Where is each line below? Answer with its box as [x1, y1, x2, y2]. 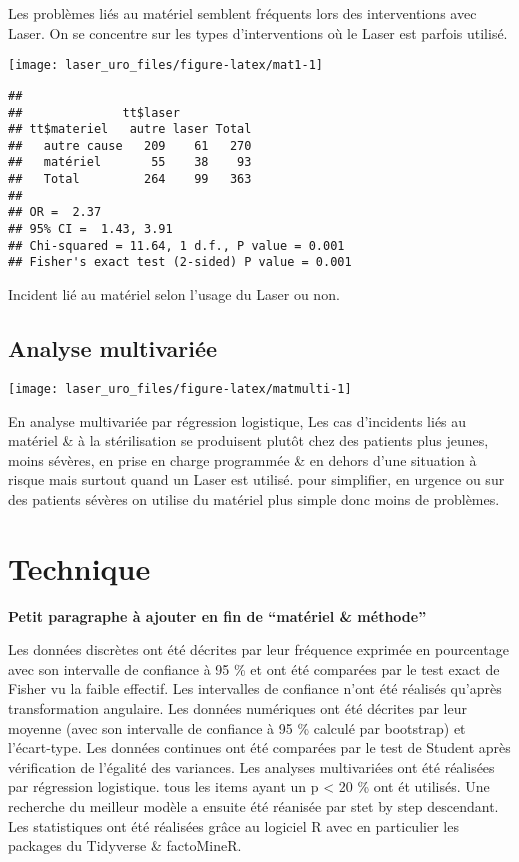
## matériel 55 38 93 [8, 155, 252, 170]
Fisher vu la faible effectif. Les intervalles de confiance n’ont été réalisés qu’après [8, 678, 502, 699]
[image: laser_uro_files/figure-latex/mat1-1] [8, 58, 323, 73]
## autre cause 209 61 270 [8, 138, 252, 153]
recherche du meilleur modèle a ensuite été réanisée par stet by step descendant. [8, 795, 499, 816]
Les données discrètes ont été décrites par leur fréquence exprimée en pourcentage [8, 639, 509, 660]
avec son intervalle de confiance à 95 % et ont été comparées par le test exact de [8, 658, 500, 679]
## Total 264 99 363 [8, 172, 252, 187]
